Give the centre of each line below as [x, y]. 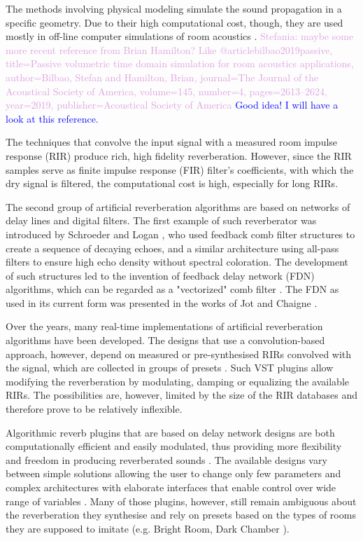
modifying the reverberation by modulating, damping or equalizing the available [178, 381]
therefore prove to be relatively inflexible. [94, 409]
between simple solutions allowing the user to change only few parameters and [173, 473]
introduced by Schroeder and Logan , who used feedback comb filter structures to [180, 234]
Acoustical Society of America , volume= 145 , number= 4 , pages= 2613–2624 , [166, 91]
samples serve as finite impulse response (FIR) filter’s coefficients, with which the [180, 169]
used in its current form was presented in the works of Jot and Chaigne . [162, 302]
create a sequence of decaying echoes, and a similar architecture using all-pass [172, 248]
